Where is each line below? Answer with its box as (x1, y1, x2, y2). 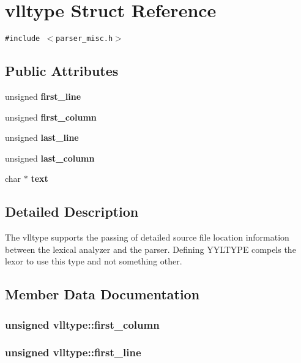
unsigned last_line (5, 131, 79, 144)
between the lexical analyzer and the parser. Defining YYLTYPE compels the (5, 242, 296, 255)
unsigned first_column (5, 110, 97, 123)
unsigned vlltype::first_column (5, 316, 160, 332)
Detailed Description (5, 202, 139, 221)
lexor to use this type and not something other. (5, 255, 182, 268)
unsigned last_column (5, 151, 95, 164)
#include (5, 34, 40, 43)
